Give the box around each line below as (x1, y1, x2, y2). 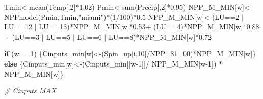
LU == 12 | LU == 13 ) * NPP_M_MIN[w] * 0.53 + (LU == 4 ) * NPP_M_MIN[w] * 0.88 (4, 21, 259, 32)
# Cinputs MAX (4, 85, 57, 96)
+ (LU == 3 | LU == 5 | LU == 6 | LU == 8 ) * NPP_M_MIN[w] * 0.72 (4, 31, 212, 42)
